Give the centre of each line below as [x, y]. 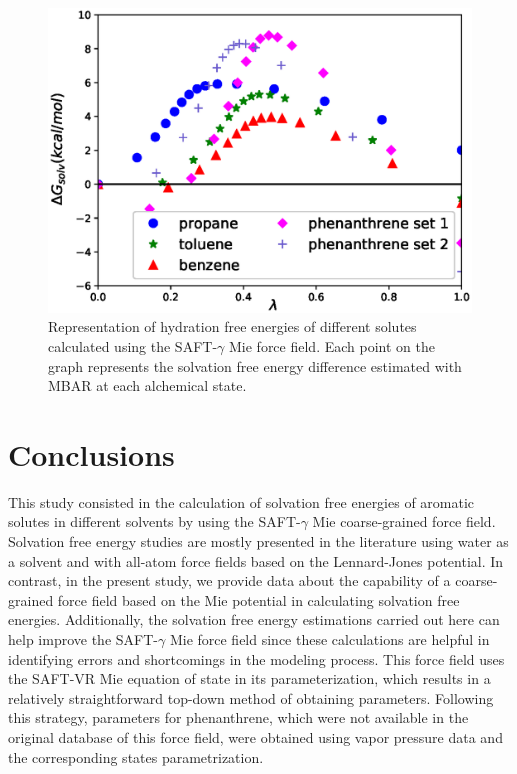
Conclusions [91, 453]
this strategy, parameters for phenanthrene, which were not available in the [238, 717]
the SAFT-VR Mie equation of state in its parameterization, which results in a [249, 678]
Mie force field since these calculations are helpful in [329, 639]
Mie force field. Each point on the [331, 345]
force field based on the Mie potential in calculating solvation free [258, 599]
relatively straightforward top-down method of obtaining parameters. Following [251, 697]
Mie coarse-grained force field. [404, 521]
